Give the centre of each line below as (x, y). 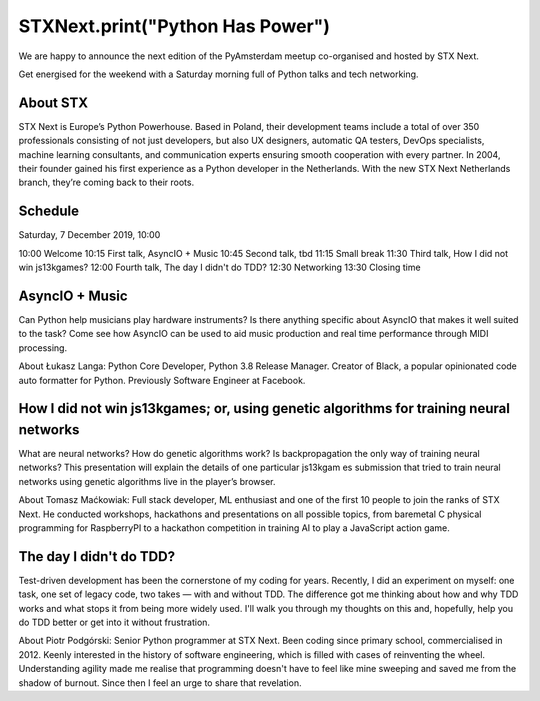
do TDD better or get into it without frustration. (114, 622)
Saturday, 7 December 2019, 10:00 (89, 235)
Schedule (49, 211)
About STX (53, 102)
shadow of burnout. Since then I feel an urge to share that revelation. (160, 682)
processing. (43, 347)
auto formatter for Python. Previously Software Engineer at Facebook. (162, 380)
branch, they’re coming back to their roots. (106, 182)
